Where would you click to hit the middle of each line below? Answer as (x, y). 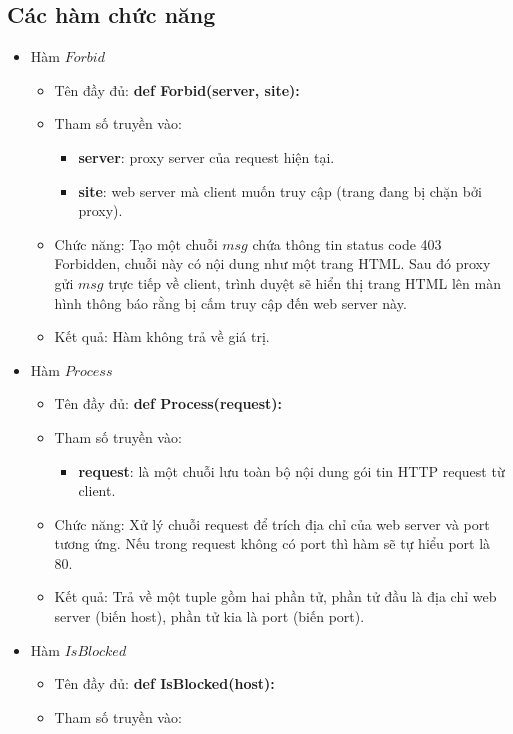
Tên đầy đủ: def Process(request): (168, 403)
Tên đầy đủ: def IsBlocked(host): (164, 683)
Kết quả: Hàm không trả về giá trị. (162, 336)
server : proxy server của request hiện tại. (206, 156)
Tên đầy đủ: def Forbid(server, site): (177, 89)
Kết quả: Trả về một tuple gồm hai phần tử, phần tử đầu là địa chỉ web (275, 596)
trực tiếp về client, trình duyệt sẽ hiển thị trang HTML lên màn (304, 282)
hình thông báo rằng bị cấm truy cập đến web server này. (230, 302)
